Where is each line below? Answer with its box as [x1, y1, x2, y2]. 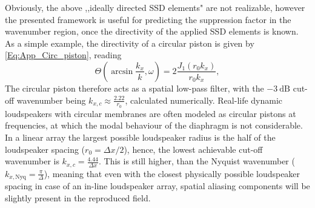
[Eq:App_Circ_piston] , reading [5, 49, 122, 61]
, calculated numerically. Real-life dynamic [125, 93, 283, 106]
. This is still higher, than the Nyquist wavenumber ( [99, 155, 295, 167]
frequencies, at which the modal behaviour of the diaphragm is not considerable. [5, 119, 303, 132]
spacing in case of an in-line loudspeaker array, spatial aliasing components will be [5, 179, 310, 192]
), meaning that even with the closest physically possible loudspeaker [44, 167, 300, 179]
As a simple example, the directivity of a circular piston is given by [5, 36, 254, 49]
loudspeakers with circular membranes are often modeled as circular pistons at [5, 107, 296, 119]
